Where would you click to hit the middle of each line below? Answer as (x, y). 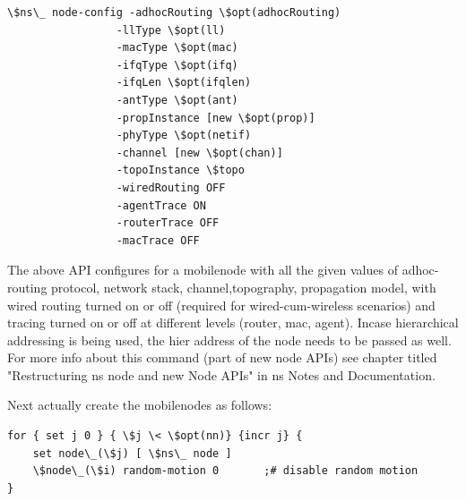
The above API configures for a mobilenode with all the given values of (203, 270)
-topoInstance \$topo (180, 170)
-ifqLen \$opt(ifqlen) (184, 83)
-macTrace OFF (158, 240)
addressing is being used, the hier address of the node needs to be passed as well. (229, 340)
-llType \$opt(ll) (171, 30)
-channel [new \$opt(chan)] (199, 153)
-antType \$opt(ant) (177, 100)
